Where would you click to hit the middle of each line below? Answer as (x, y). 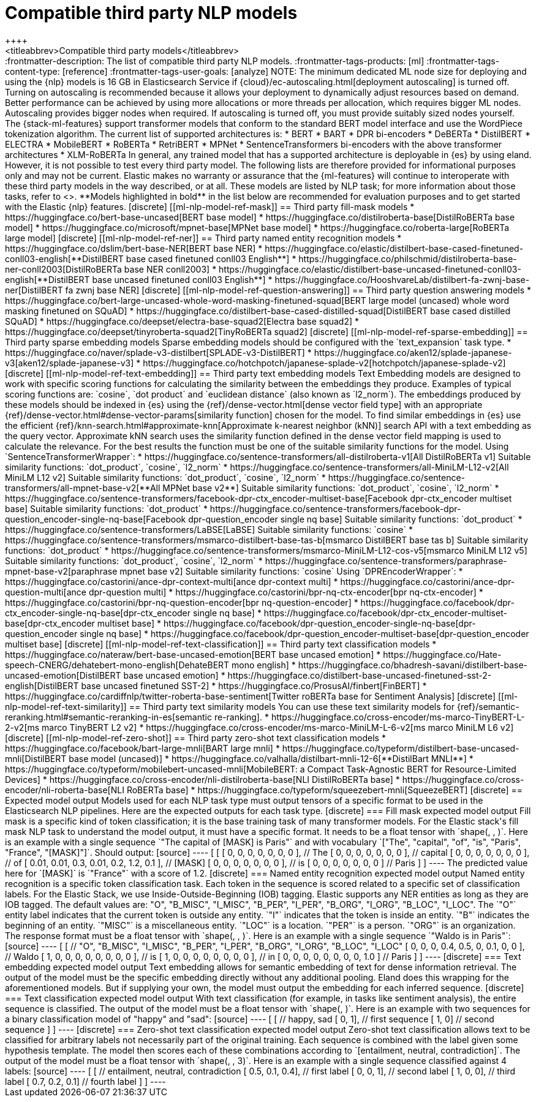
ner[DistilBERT (34, 290)
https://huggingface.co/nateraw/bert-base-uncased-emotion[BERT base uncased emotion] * (193, 654)
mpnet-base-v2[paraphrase (61, 571)
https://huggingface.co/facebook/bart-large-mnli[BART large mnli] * (142, 748)
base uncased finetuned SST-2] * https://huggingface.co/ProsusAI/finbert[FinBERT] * (254, 685)
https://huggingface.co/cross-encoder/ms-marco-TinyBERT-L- (398, 717)
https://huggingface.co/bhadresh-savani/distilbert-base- (413, 665)
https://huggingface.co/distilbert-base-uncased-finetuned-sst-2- (360, 675)
